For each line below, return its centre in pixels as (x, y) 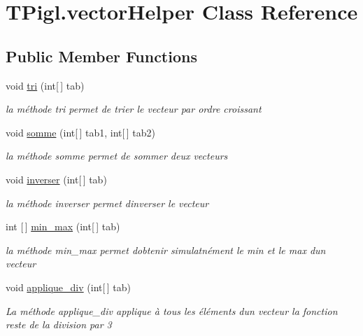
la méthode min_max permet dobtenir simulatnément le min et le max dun (166, 250)
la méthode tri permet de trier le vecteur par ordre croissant (134, 109)
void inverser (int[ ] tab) (56, 179)
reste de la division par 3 (59, 324)
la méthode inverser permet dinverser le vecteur (107, 203)
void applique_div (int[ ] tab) (68, 287)
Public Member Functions (101, 56)
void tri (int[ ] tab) (45, 85)
